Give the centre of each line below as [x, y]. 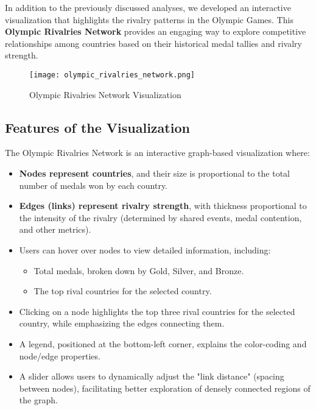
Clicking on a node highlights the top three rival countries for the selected [157, 311]
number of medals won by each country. [93, 185]
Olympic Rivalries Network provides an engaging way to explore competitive [156, 31]
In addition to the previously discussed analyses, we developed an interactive [148, 7]
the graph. [38, 400]
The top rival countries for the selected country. [123, 291]
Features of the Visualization [97, 127]
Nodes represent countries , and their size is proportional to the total [154, 173]
